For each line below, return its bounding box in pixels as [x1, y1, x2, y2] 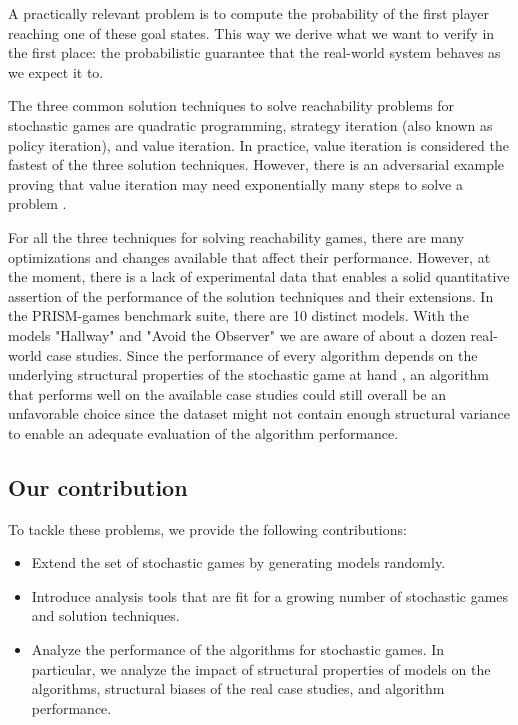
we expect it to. [8, 61, 104, 82]
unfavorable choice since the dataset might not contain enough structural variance [8, 403, 511, 424]
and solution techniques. [31, 605, 180, 626]
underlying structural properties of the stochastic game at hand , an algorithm [8, 364, 489, 385]
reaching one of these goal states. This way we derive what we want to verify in [8, 22, 495, 43]
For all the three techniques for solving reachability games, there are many [8, 226, 465, 247]
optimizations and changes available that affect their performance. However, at [8, 246, 491, 267]
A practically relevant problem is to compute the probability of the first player [8, 3, 490, 23]
